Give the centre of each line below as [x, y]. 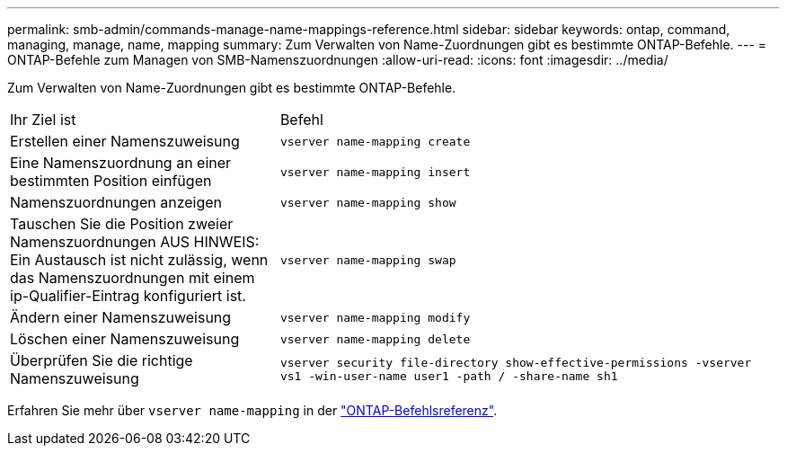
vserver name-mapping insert [375, 172]
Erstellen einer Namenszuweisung [125, 141]
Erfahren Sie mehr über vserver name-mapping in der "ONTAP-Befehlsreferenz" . [252, 410]
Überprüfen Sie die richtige [102, 360]
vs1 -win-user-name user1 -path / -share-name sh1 [449, 376]
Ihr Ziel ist [43, 120]
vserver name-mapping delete [375, 339]
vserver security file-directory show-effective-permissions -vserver [516, 363]
